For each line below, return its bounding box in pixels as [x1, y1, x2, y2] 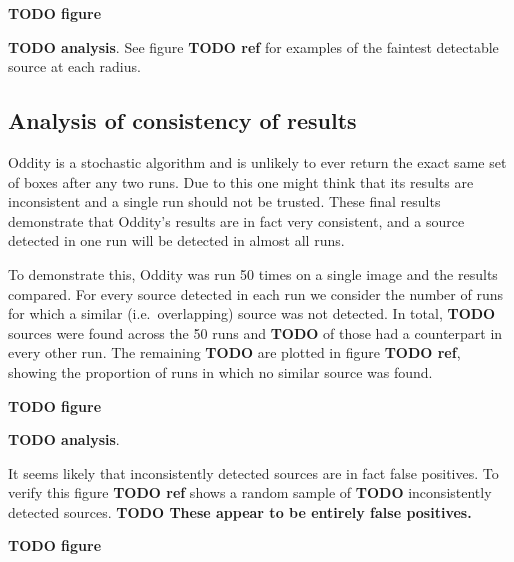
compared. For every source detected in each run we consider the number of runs [8, 283, 503, 304]
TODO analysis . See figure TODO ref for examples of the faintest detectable [8, 36, 499, 57]
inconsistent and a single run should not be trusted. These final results [8, 191, 441, 212]
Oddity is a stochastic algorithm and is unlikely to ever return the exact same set [8, 151, 507, 172]
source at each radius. [8, 56, 141, 77]
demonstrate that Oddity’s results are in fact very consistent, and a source [8, 210, 465, 231]
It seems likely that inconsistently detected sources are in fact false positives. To [8, 462, 499, 483]
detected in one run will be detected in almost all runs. [8, 230, 345, 251]
